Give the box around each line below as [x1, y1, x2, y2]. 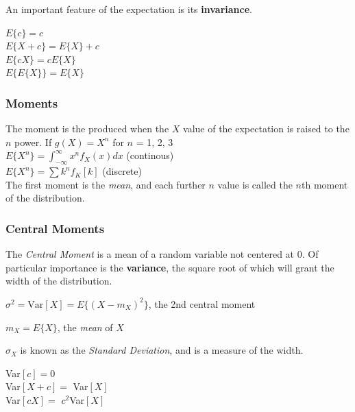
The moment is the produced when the [5, 121, 169, 136]
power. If [14, 134, 52, 149]
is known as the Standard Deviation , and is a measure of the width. [20, 343, 304, 357]
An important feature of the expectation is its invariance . [5, 2, 253, 16]
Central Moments [5, 219, 105, 237]
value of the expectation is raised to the [183, 121, 350, 136]
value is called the [217, 177, 293, 191]
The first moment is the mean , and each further [5, 177, 206, 191]
